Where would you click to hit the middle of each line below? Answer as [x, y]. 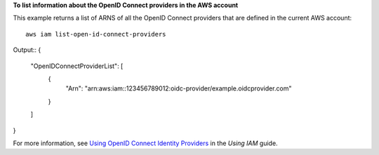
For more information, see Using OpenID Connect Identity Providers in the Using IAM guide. [145, 143]
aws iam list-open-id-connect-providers [96, 34]
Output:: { [27, 50]
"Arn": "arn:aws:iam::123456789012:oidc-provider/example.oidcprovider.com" [179, 88]
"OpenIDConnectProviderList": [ [77, 66]
